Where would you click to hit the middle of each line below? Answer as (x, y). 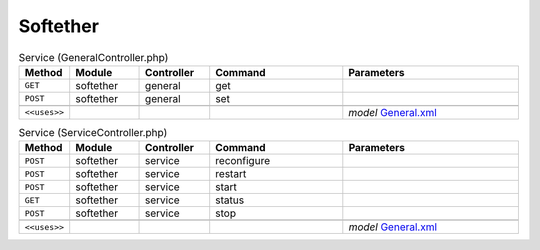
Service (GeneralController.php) (93, 57)
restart (231, 174)
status (230, 200)
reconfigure (242, 161)
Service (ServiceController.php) (93, 133)
